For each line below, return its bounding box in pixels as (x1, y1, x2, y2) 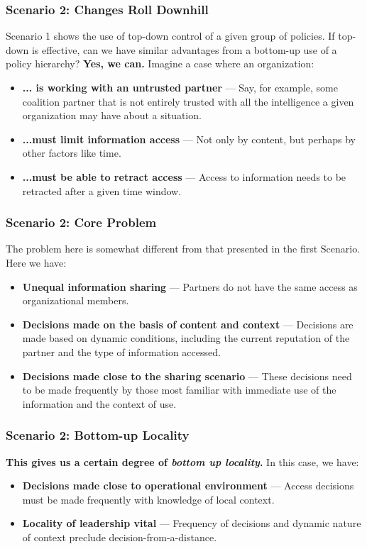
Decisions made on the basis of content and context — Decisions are (22, 316, 354, 331)
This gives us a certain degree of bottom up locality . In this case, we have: (6, 454, 359, 469)
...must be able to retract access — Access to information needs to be (22, 169, 346, 184)
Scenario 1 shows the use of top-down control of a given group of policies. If (6, 28, 335, 43)
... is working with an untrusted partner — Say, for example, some (22, 80, 338, 94)
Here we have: (6, 255, 67, 270)
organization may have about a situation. (22, 108, 202, 123)
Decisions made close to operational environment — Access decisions (22, 478, 354, 493)
